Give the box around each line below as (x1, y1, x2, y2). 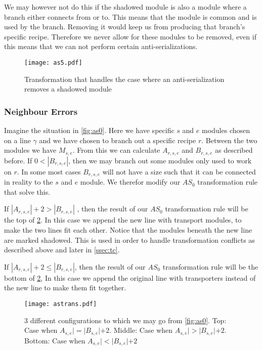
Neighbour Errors (4, 105, 78, 117)
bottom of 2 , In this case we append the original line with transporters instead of (4, 272, 256, 283)
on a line (4, 135, 31, 145)
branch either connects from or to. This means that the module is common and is (4, 11, 257, 22)
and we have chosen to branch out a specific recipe (39, 135, 196, 145)
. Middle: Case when (109, 325, 173, 335)
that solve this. (4, 186, 51, 197)
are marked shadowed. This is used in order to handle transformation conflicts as (4, 234, 255, 245)
